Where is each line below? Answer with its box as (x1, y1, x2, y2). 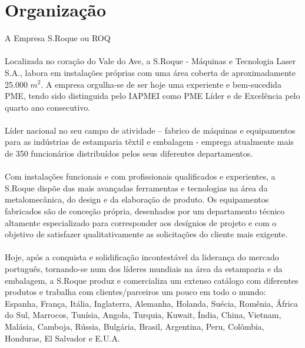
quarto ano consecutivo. (5, 101, 91, 113)
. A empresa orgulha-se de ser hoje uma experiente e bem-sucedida (41, 78, 281, 90)
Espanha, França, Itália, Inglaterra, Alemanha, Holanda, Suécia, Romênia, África (5, 297, 298, 309)
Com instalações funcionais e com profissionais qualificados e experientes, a (5, 170, 276, 183)
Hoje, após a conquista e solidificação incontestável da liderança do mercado (5, 251, 279, 263)
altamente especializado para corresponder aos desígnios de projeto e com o (5, 216, 277, 228)
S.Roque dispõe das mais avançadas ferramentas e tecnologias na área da (5, 181, 268, 194)
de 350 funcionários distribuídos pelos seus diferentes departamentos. (5, 147, 253, 160)
